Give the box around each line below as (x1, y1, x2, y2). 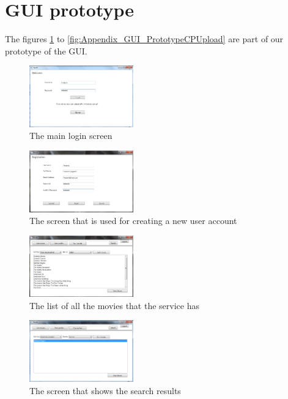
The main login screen (29, 129, 113, 142)
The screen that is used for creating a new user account (29, 214, 237, 227)
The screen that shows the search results (29, 384, 181, 397)
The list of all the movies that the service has (29, 299, 199, 311)
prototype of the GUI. (5, 44, 87, 57)
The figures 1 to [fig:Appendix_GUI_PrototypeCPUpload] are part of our (5, 32, 284, 45)
